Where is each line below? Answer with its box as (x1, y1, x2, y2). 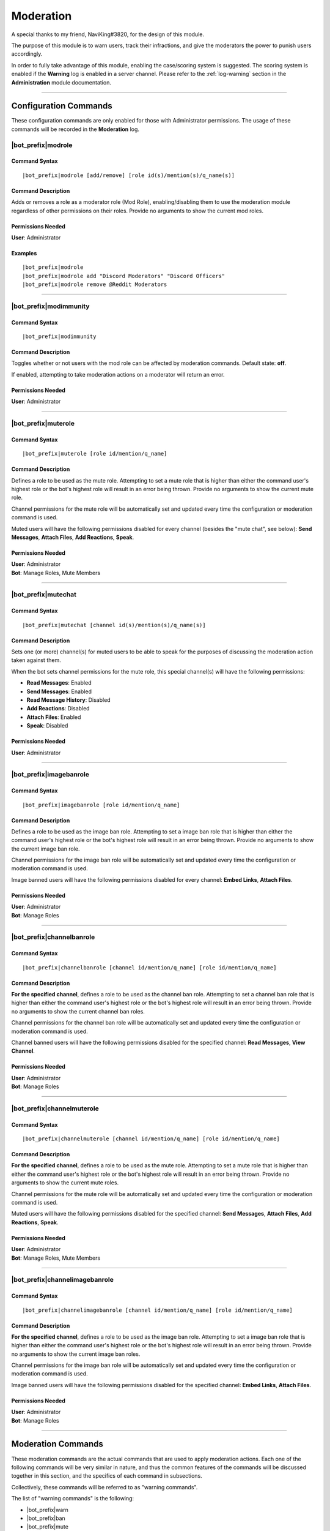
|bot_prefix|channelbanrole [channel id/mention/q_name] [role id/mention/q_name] (22, 964, 277, 971)
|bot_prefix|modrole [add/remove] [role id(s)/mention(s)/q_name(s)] (22, 171, 235, 179)
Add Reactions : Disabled (26, 705, 90, 712)
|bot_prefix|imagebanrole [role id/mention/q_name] (22, 801, 180, 808)
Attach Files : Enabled (26, 713, 81, 721)
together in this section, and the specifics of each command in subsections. (11, 1472, 203, 1480)
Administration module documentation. (11, 78, 111, 86)
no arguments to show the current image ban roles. (11, 1350, 141, 1358)
